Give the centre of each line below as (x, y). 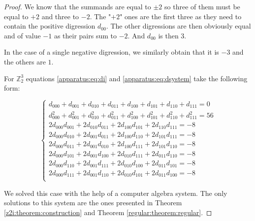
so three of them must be (202, 6)
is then (168, 35)
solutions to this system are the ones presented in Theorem (93, 203)
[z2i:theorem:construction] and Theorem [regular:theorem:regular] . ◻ (108, 212)
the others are (25, 61)
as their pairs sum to (85, 35)
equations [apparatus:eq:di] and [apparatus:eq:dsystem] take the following (137, 78)
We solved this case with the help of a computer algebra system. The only (116, 193)
